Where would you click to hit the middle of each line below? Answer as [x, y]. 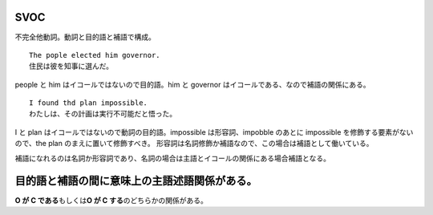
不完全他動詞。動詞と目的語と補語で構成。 [85, 37]
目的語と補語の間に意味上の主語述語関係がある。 [136, 181]
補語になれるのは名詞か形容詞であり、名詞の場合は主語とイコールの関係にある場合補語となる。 [172, 158]
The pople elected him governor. [95, 55]
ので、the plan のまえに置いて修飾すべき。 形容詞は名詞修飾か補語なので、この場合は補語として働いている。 [194, 144]
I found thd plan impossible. [89, 103]
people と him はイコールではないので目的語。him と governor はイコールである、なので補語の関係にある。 [192, 84]
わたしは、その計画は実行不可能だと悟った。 [103, 114]
